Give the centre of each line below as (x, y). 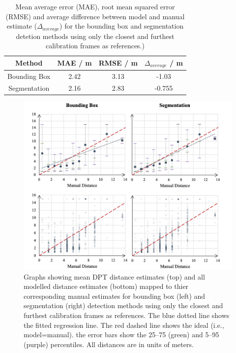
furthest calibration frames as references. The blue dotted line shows (127, 315)
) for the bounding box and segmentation (122, 26)
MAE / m (74, 63)
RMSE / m (118, 63)
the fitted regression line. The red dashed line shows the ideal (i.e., (124, 325)
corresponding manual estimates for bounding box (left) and (115, 296)
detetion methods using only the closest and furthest (95, 36)
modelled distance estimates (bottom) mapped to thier (106, 286)
